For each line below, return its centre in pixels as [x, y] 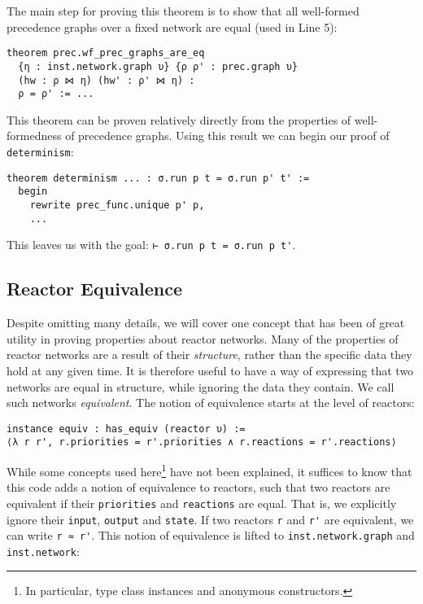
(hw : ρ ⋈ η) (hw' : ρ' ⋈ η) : [107, 80]
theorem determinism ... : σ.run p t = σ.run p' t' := [158, 178]
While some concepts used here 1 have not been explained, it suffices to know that [209, 470]
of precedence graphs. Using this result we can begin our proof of [227, 136]
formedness [34, 136]
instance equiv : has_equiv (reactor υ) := [126, 429]
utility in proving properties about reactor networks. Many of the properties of [203, 338]
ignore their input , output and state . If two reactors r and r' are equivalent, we [210, 519]
